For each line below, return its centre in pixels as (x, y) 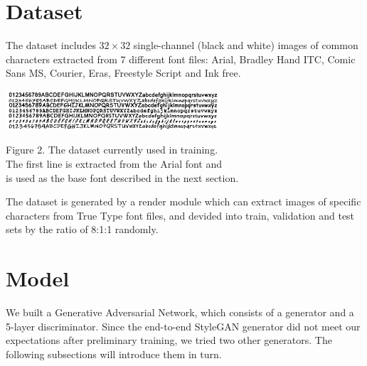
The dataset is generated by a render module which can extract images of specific (183, 201)
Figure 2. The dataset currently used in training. (112, 150)
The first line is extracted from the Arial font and (114, 164)
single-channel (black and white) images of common (246, 45)
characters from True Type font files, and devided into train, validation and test (180, 215)
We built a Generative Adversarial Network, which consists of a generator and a (180, 312)
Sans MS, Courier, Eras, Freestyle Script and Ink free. (123, 73)
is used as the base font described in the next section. (122, 177)
